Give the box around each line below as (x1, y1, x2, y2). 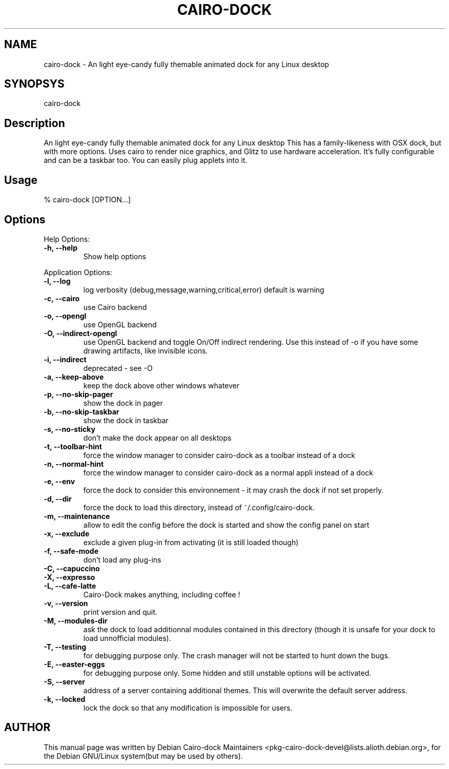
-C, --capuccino (44, 564, 100, 573)
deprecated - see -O (83, 363, 153, 372)
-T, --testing (44, 642, 87, 651)
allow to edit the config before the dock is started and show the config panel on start (83, 520, 370, 529)
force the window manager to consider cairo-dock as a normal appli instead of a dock (83, 468, 373, 477)
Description (4, 116, 65, 130)
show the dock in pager (83, 398, 163, 407)
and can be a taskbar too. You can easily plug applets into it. (44, 156, 248, 165)
